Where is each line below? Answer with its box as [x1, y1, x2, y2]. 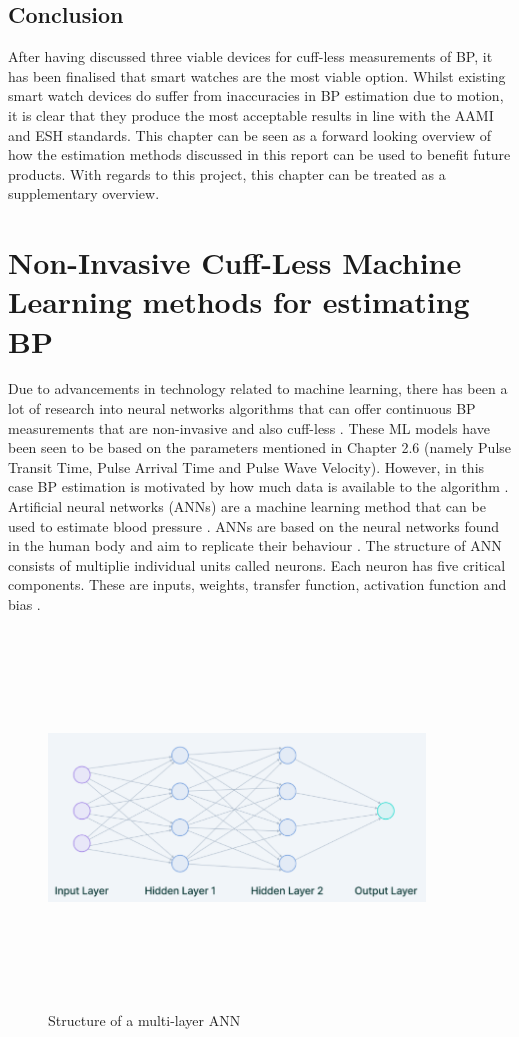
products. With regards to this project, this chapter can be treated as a [8, 163, 446, 184]
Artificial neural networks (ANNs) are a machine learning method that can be [8, 496, 486, 517]
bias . [8, 593, 41, 614]
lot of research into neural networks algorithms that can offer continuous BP [8, 398, 476, 419]
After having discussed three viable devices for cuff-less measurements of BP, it [8, 46, 493, 67]
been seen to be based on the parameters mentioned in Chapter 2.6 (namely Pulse [8, 437, 512, 458]
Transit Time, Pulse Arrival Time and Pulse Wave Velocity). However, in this [8, 456, 485, 477]
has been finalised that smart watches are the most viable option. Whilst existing [8, 65, 506, 86]
